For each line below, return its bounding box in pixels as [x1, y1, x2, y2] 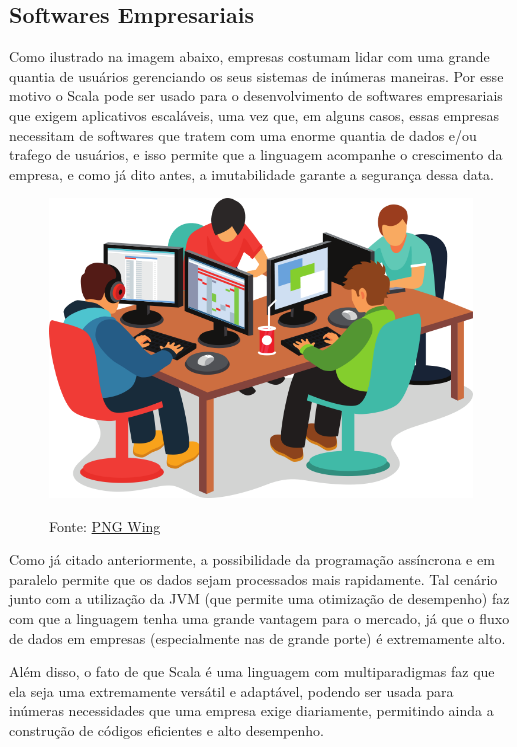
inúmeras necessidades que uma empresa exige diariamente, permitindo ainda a [9, 700, 494, 721]
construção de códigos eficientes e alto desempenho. [9, 719, 324, 740]
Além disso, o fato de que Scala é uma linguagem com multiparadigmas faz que [9, 661, 495, 682]
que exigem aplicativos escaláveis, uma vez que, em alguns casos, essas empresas [9, 104, 499, 125]
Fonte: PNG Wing [49, 515, 161, 536]
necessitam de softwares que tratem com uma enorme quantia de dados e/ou [9, 124, 477, 145]
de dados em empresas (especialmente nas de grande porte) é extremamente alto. [9, 627, 506, 648]
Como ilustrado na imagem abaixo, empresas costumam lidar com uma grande [9, 46, 490, 67]
